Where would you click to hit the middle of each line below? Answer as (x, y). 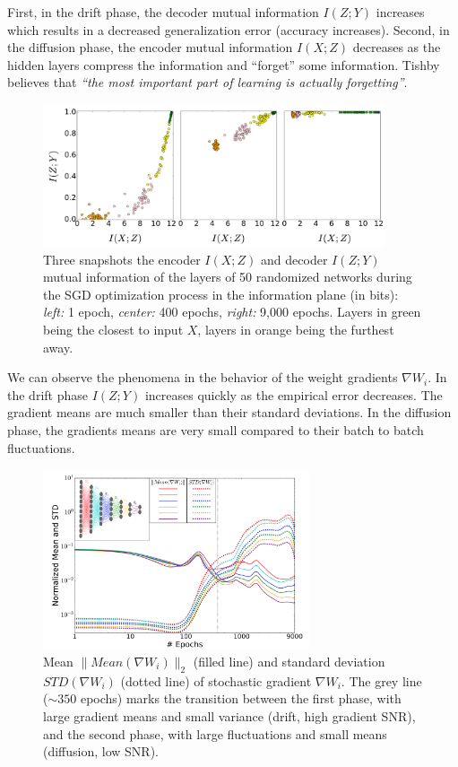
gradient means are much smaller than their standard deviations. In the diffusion (229, 412)
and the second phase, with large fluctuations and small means (215, 733)
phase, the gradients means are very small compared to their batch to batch (216, 430)
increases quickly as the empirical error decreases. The (294, 394)
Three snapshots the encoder (122, 259)
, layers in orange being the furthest (296, 330)
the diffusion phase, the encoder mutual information (150, 47)
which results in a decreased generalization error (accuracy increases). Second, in (229, 29)
